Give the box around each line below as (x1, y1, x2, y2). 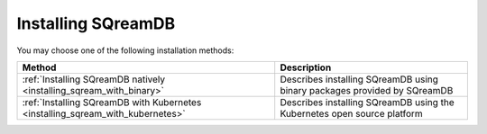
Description (280, 61, 332, 74)
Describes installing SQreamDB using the (280, 95, 455, 108)
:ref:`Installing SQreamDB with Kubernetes (22, 95, 202, 108)
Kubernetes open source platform (280, 107, 423, 120)
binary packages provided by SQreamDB (280, 84, 454, 96)
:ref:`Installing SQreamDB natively (22, 73, 166, 85)
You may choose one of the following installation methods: (16, 45, 234, 56)
